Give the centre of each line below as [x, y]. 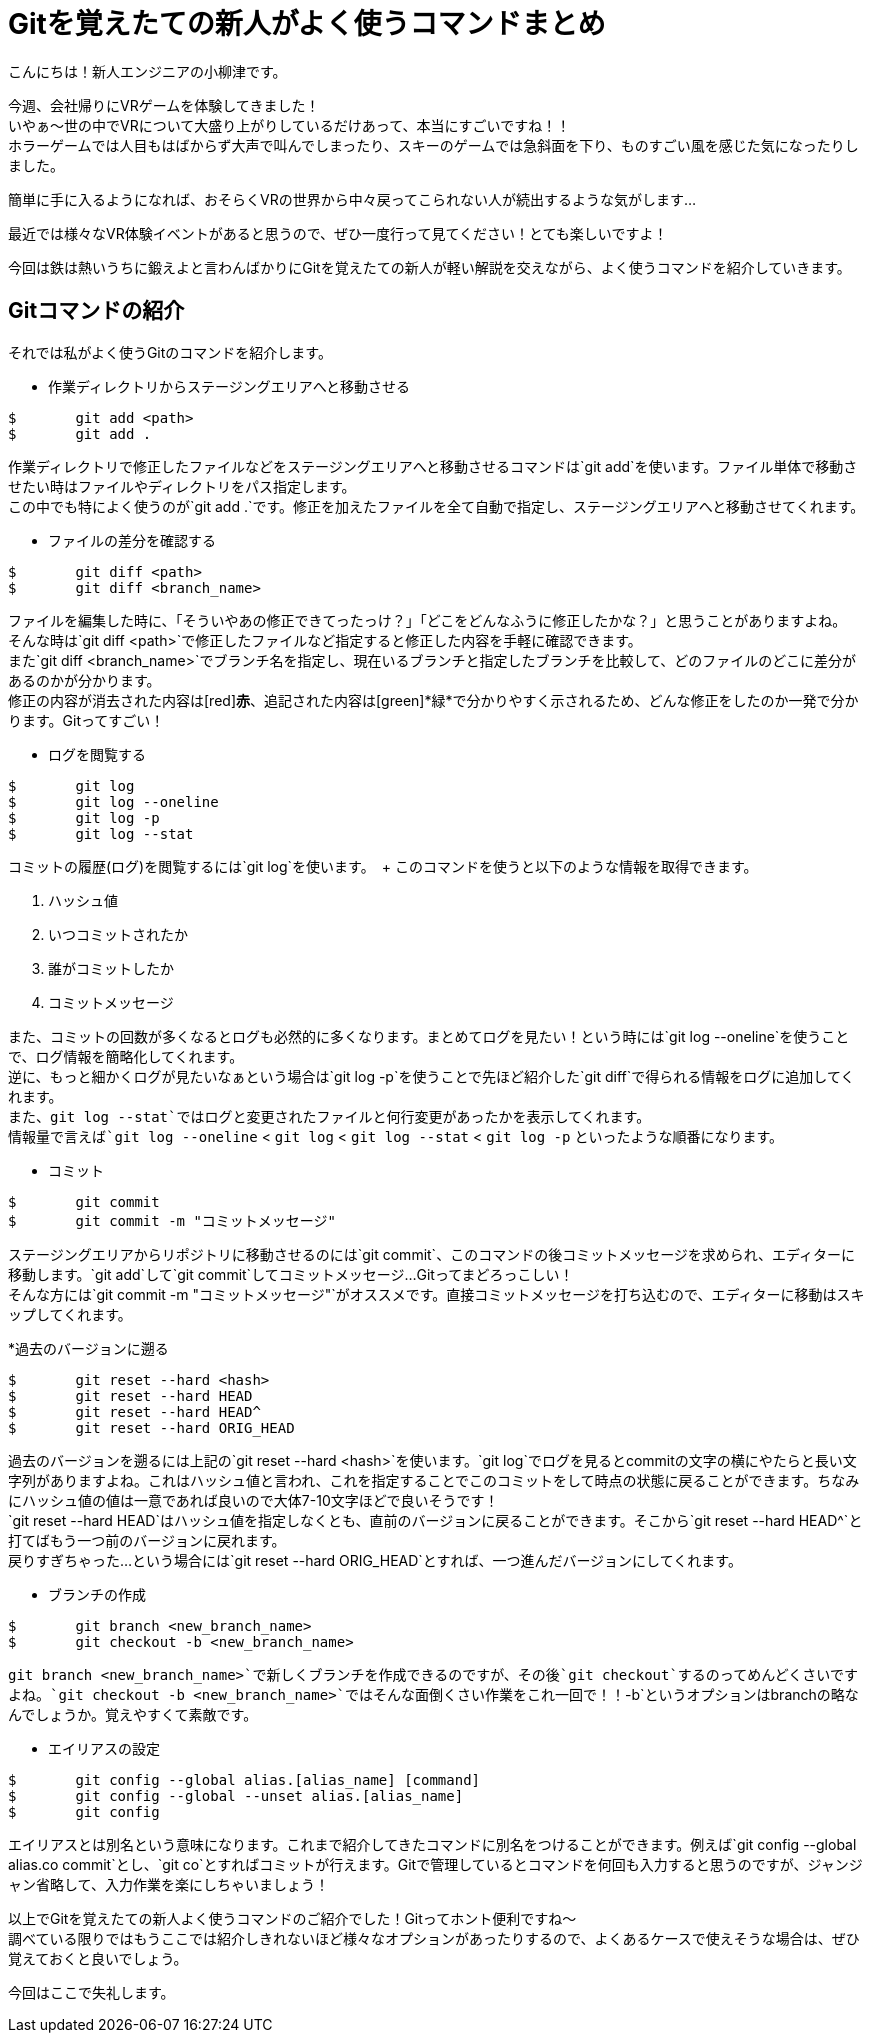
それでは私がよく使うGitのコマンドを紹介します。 [170, 352]
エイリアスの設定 [104, 1748]
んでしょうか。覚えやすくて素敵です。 [133, 1714]
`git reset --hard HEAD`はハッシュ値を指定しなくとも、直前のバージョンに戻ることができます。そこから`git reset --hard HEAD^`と [435, 1520]
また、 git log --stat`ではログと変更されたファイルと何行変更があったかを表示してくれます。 [329, 1116]
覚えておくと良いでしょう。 [98, 1958]
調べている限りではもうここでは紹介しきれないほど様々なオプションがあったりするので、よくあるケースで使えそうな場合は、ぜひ [434, 1938]
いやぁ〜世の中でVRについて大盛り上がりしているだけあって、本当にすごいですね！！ [289, 125]
